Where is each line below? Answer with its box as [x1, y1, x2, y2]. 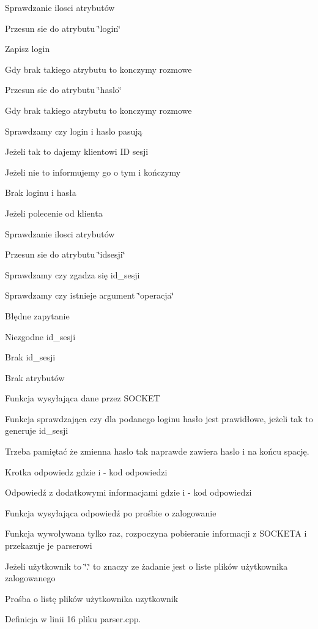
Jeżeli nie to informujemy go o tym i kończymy [5, 165, 181, 178]
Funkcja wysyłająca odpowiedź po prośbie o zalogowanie [5, 506, 216, 519]
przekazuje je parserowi [5, 539, 92, 552]
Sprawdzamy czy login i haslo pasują [5, 124, 142, 137]
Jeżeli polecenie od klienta [5, 206, 103, 219]
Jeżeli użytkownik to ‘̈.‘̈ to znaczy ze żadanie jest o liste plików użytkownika [5, 559, 288, 572]
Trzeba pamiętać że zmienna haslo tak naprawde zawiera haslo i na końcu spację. [5, 445, 309, 458]
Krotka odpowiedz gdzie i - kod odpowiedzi [5, 465, 168, 478]
